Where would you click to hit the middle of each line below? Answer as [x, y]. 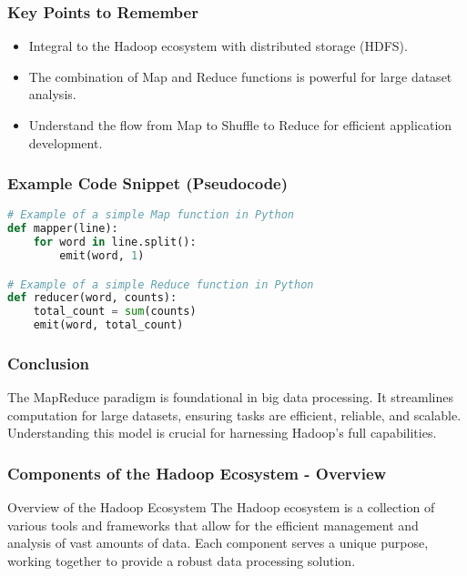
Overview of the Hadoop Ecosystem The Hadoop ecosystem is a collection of [221, 507]
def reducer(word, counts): [92, 298]
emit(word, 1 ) [102, 256]
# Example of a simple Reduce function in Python [161, 284]
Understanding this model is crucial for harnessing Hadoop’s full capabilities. [222, 433]
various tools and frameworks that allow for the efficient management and [213, 525]
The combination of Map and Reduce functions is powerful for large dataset [240, 76]
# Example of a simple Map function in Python [151, 215]
